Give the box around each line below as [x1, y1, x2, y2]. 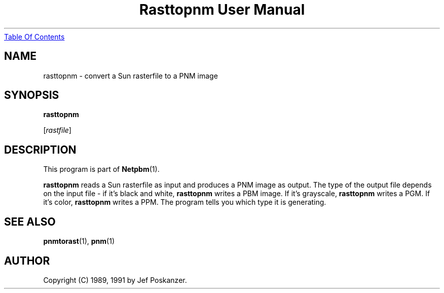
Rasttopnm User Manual [139, 1, 305, 18]
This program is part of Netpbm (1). [43, 165, 160, 174]
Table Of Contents [4, 32, 65, 41]
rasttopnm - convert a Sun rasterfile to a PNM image [43, 71, 218, 80]
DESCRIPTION [4, 143, 77, 156]
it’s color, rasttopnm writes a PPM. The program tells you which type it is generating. [43, 198, 326, 207]
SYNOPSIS [4, 89, 59, 102]
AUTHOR [4, 254, 50, 267]
